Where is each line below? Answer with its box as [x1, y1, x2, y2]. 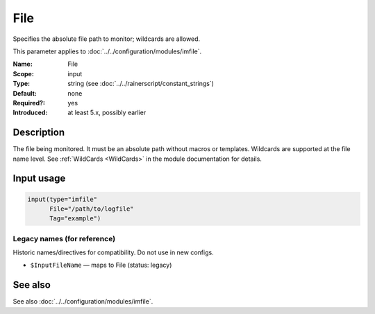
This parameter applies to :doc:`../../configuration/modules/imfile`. [12, 47, 201, 55]
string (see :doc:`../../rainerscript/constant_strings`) [67, 80, 215, 88]
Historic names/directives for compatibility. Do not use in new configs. [12, 248, 215, 256]
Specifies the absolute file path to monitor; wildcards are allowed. [12, 35, 201, 43]
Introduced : [12, 108, 48, 117]
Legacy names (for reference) [12, 234, 116, 243]
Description [12, 127, 65, 139]
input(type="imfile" [27, 195, 97, 203]
